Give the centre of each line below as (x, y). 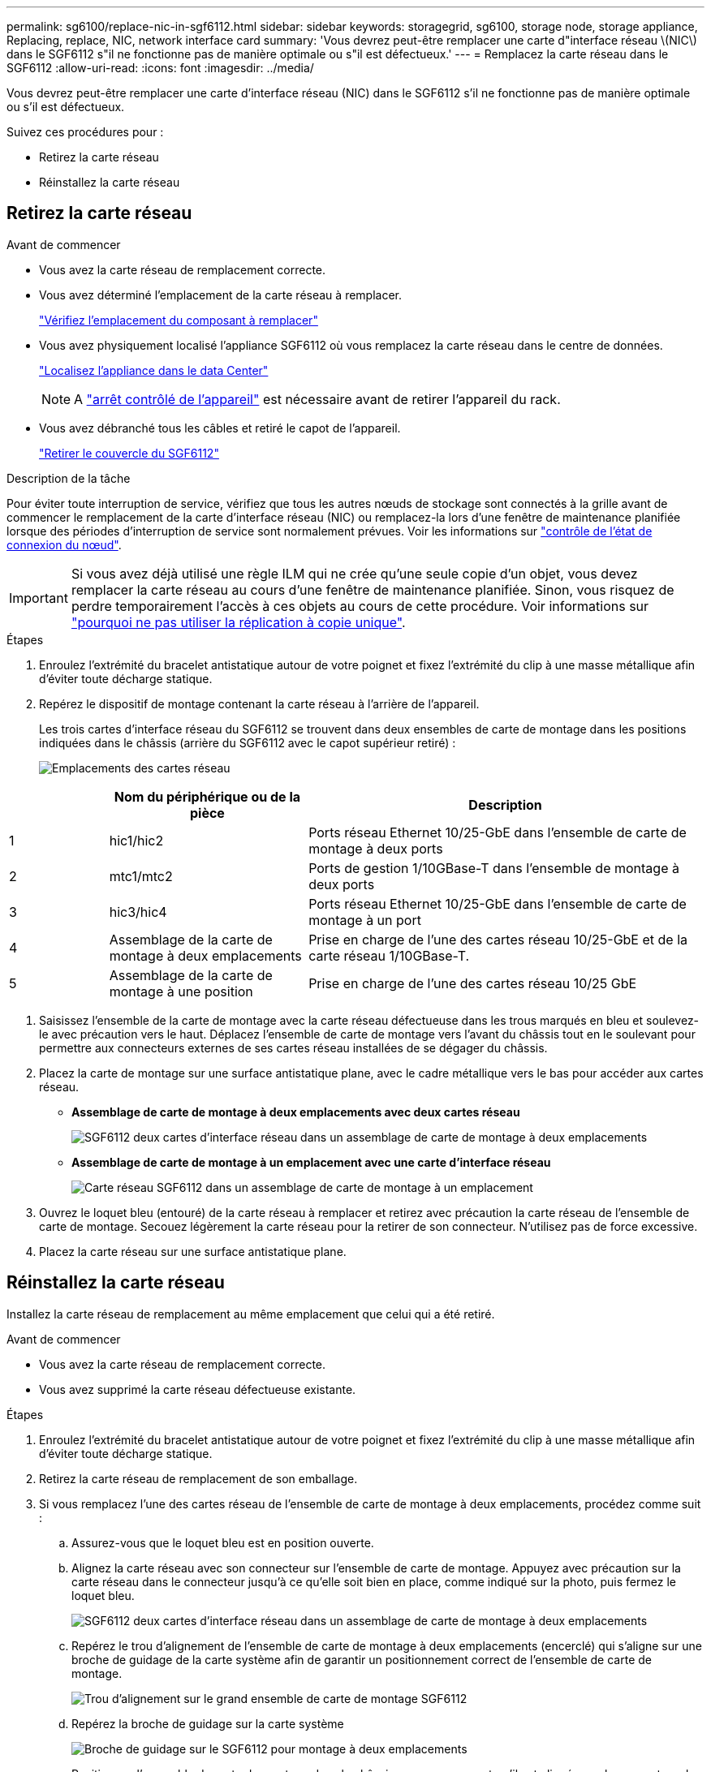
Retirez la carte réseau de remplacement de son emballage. (198, 1478)
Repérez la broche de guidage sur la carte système (208, 1723)
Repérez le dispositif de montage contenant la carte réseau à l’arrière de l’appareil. (259, 703)
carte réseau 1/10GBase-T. (389, 955)
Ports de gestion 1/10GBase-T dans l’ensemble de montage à (494, 868)
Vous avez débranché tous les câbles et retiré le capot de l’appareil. (220, 428)
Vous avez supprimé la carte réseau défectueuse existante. (198, 1389)
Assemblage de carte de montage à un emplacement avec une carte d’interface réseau (311, 1162)
